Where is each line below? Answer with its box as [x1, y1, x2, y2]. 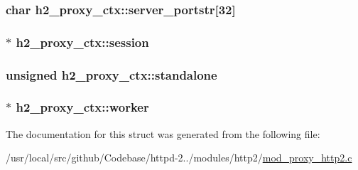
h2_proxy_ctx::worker [16, 98, 149, 116]
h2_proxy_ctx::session [16, 33, 149, 51]
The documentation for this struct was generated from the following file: [6, 126, 320, 141]
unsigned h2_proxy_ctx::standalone [6, 65, 217, 83]
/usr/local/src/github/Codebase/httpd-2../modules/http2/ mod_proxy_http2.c [6, 150, 352, 165]
